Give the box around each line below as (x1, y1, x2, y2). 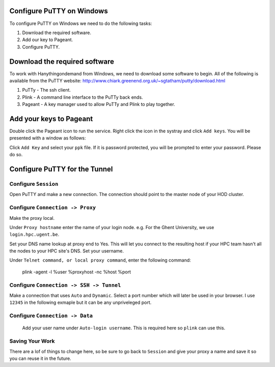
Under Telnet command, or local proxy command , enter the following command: (9, 257, 191, 263)
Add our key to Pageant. (22, 37, 73, 43)
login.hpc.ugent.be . (9, 232, 60, 238)
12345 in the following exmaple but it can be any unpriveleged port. (9, 299, 152, 305)
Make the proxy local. (9, 215, 55, 221)
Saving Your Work (9, 337, 56, 345)
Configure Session (9, 181, 59, 188)
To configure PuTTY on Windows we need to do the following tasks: (9, 20, 152, 26)
